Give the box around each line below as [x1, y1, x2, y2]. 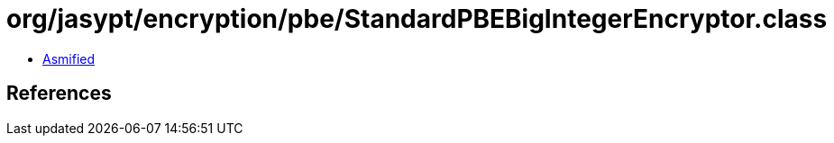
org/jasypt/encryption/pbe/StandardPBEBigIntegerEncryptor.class [6, 4, 828, 34]
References [6, 82, 112, 105]
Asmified [42, 50, 96, 67]
